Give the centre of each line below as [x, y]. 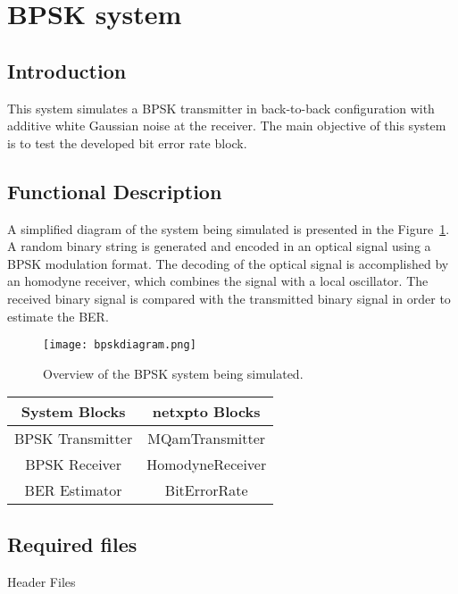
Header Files [42, 581]
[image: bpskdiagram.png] [120, 345]
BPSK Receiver [73, 464]
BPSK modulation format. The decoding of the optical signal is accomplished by [228, 263]
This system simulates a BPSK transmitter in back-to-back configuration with [221, 108]
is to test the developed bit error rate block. [127, 142]
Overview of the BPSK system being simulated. [173, 373]
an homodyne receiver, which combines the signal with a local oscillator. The [218, 281]
